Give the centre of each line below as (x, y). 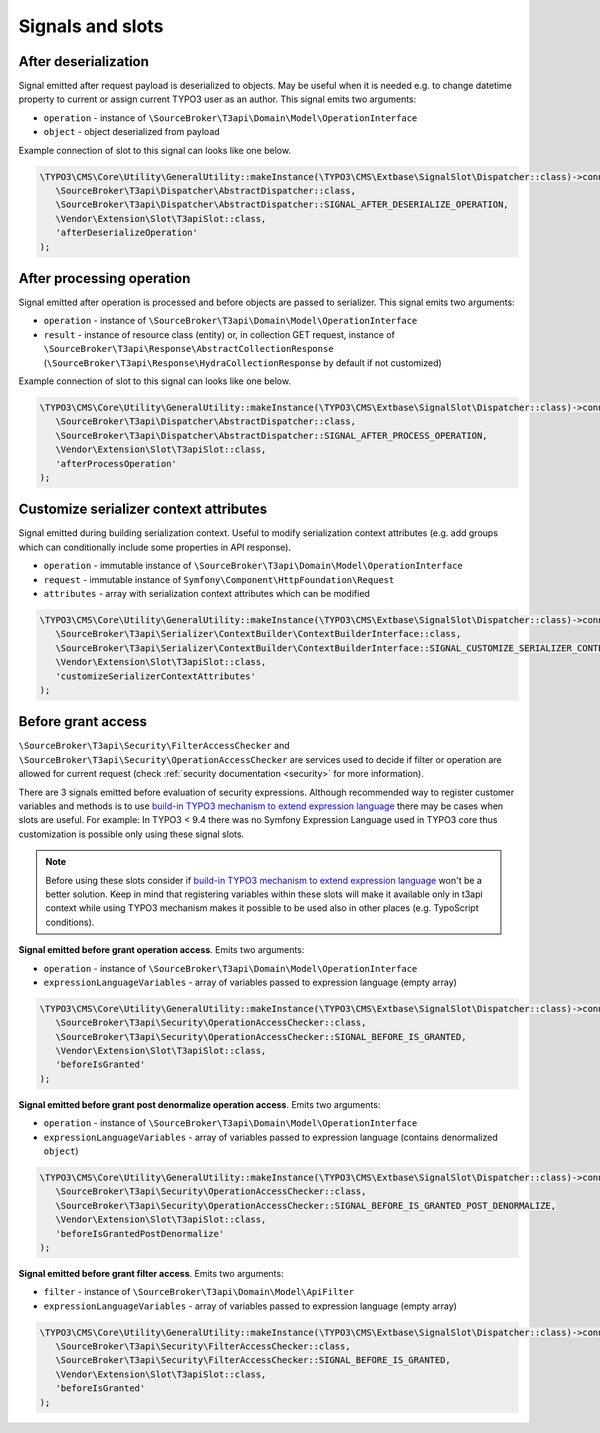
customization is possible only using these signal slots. (131, 834)
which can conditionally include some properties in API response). (155, 547)
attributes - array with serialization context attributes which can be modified (206, 594)
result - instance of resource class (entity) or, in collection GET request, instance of (219, 334)
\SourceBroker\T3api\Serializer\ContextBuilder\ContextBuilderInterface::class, (258, 634)
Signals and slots (91, 26)
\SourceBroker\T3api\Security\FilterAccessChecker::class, (203, 1346)
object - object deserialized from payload (131, 132)
